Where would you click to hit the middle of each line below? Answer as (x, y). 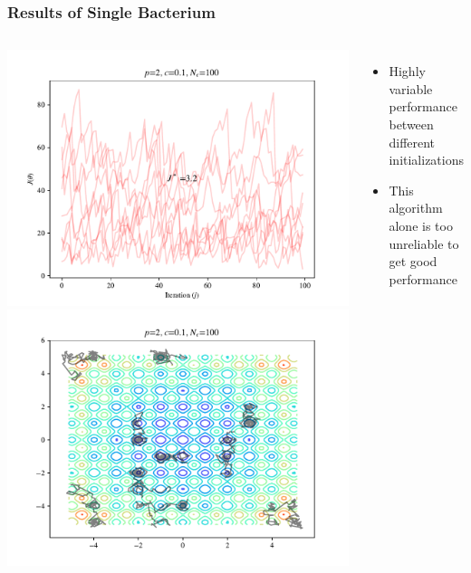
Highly (407, 71)
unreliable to (424, 243)
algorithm (416, 208)
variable (411, 88)
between (411, 124)
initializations (426, 160)
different (412, 142)
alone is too (421, 225)
